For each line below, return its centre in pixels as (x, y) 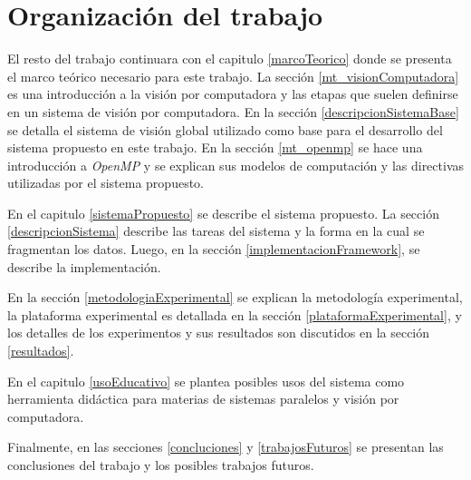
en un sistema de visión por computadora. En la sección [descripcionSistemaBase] (233, 111)
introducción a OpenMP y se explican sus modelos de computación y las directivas (236, 165)
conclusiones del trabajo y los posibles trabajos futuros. (161, 465)
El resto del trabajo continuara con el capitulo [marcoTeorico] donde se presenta (230, 59)
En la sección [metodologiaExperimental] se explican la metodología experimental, (235, 297)
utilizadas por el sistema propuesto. (106, 183)
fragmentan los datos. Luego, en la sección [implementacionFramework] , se (214, 249)
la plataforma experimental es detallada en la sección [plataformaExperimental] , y (235, 314)
